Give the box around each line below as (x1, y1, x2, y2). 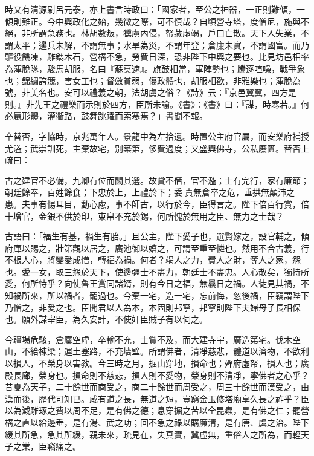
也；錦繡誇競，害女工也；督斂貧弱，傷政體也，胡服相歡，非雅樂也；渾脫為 (5, 74, 301, 86)
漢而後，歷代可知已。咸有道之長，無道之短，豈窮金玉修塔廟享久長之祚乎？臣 (5, 392, 309, 405)
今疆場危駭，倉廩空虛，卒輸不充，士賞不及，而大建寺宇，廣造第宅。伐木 (5, 333, 292, 345)
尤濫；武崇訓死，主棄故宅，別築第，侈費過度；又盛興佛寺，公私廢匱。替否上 (5, 142, 309, 154)
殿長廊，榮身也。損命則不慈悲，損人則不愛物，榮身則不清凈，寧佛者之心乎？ (5, 368, 309, 381)
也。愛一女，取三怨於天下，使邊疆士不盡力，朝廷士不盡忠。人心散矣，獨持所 (5, 265, 309, 278)
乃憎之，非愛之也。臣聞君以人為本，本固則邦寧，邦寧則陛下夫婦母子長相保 (5, 301, 301, 313)
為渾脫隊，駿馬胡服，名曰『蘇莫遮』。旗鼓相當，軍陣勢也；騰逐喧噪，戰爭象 (5, 62, 305, 74)
